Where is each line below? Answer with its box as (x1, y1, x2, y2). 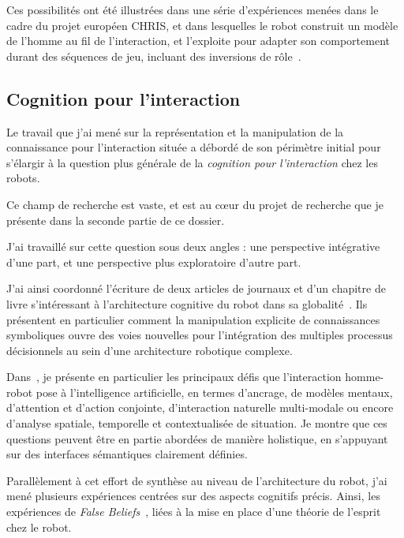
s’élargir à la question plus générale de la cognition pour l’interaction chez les (6, 154, 378, 170)
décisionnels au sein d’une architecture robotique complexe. (6, 342, 293, 358)
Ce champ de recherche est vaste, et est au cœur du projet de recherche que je (6, 196, 383, 212)
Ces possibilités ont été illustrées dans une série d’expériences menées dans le (6, 2, 379, 17)
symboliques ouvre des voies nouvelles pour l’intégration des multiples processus (6, 327, 393, 343)
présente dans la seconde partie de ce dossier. (6, 211, 225, 228)
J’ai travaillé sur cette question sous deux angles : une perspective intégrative (6, 238, 380, 255)
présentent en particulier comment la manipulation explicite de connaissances (6, 311, 380, 327)
